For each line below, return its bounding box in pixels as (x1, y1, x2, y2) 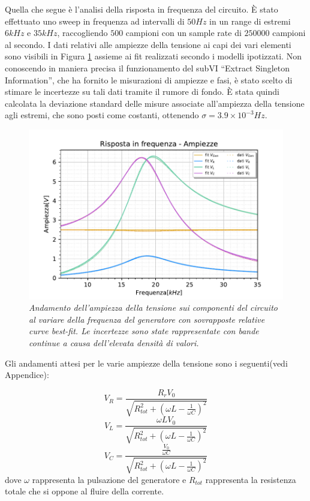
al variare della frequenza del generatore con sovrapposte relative (29, 313, 265, 325)
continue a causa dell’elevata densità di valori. (29, 336, 199, 349)
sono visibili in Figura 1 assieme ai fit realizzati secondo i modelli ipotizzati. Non (5, 50, 302, 62)
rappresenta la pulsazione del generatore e (32, 473, 186, 485)
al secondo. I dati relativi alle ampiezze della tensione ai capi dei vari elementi (5, 38, 291, 50)
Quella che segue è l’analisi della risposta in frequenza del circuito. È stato (5, 3, 278, 15)
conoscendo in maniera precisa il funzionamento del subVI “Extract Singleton (5, 61, 290, 74)
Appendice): (5, 368, 49, 381)
